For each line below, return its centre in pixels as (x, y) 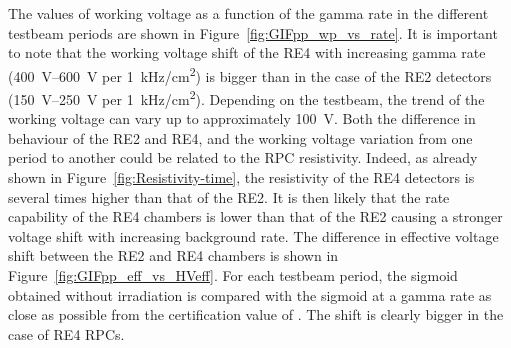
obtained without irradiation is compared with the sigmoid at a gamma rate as (250, 294)
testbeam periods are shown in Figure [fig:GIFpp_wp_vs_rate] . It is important (253, 32)
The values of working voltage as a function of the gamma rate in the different (248, 13)
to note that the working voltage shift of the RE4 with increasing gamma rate (247, 52)
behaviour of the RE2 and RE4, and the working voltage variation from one (240, 137)
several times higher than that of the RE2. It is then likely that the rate (229, 196)
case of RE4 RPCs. (66, 333)
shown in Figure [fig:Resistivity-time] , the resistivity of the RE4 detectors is (241, 177)
